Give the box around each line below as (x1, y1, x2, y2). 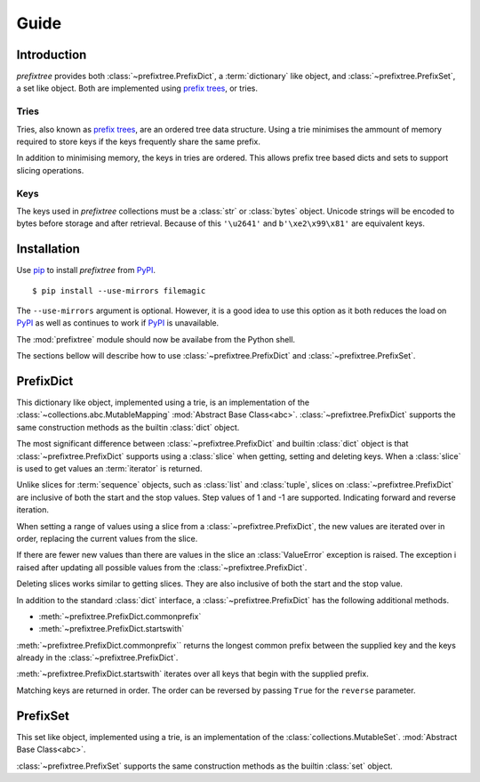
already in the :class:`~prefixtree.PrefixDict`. (16, 652, 179, 663)
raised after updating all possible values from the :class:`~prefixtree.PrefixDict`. (16, 561, 308, 573)
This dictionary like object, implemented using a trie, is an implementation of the (16, 397, 310, 408)
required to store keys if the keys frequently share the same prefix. (16, 136, 261, 147)
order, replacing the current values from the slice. (16, 533, 198, 544)
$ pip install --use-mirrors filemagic (32, 286, 206, 295)
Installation (16, 241, 80, 257)
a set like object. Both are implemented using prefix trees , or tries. (16, 83, 258, 93)
